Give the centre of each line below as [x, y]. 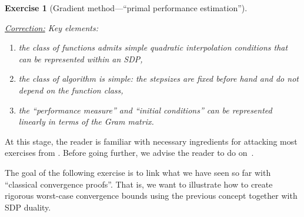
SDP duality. [28, 207]
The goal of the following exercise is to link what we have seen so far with [138, 172]
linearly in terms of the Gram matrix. [86, 121]
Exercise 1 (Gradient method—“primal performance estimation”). [126, 8]
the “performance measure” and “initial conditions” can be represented [145, 110]
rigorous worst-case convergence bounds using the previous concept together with [151, 196]
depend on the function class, [71, 90]
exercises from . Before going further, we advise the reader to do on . [129, 153]
